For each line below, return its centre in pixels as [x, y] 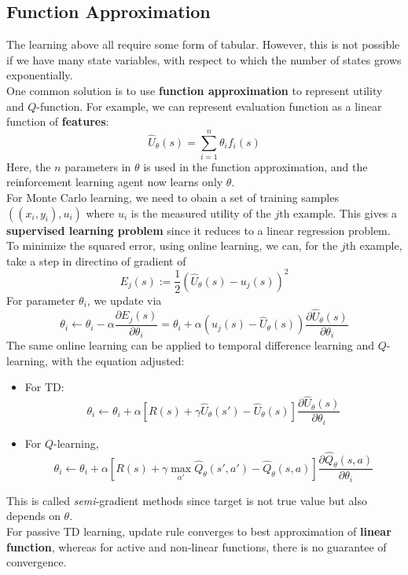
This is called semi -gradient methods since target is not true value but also [187, 500]
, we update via [124, 300]
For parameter [41, 300]
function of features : [58, 121]
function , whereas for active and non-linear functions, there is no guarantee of [197, 546]
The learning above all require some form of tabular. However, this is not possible [203, 44]
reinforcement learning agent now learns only [115, 182]
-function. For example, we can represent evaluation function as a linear [209, 106]
